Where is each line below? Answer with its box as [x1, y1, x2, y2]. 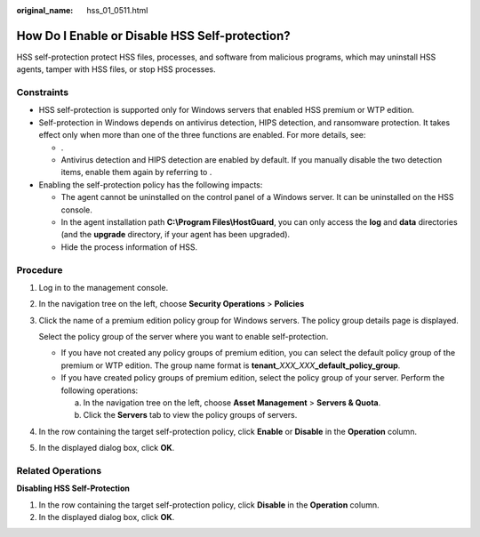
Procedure [16, 263, 63, 276]
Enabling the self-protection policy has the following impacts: [38, 179, 263, 190]
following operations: [60, 385, 139, 396]
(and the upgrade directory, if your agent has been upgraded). [60, 229, 291, 240]
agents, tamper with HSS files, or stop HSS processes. [16, 64, 217, 75]
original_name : [16, 5, 74, 15]
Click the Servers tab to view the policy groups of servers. [83, 410, 298, 421]
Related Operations [16, 464, 102, 477]
